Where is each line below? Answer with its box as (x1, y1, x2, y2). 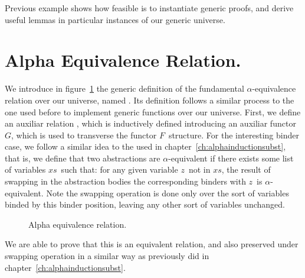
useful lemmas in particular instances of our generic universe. (5, 13, 225, 25)
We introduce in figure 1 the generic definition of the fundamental (5, 82, 244, 95)
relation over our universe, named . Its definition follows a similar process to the (5, 93, 294, 106)
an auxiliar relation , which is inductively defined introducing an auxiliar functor (5, 117, 296, 130)
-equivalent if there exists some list (168, 151, 294, 164)
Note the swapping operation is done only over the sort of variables (46, 186, 289, 199)
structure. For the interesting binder (168, 128, 299, 141)
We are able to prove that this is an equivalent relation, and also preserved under (5, 238, 299, 250)
